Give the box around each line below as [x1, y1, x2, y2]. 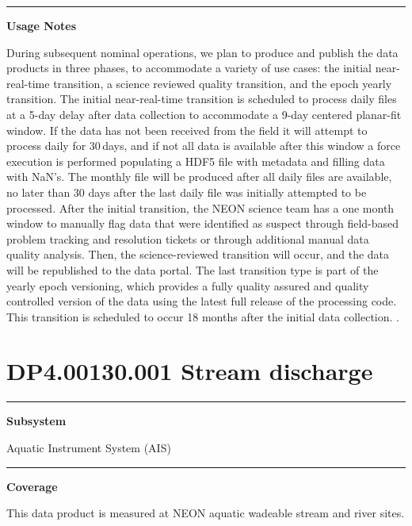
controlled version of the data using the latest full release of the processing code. [6, 293, 397, 309]
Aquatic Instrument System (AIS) [6, 440, 171, 455]
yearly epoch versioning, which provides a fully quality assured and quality [6, 277, 369, 294]
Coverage [6, 478, 58, 494]
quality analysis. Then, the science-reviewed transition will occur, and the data [6, 246, 390, 263]
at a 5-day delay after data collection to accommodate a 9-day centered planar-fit [6, 106, 402, 122]
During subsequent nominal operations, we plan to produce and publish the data [6, 44, 399, 60]
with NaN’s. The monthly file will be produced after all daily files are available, [6, 168, 392, 185]
